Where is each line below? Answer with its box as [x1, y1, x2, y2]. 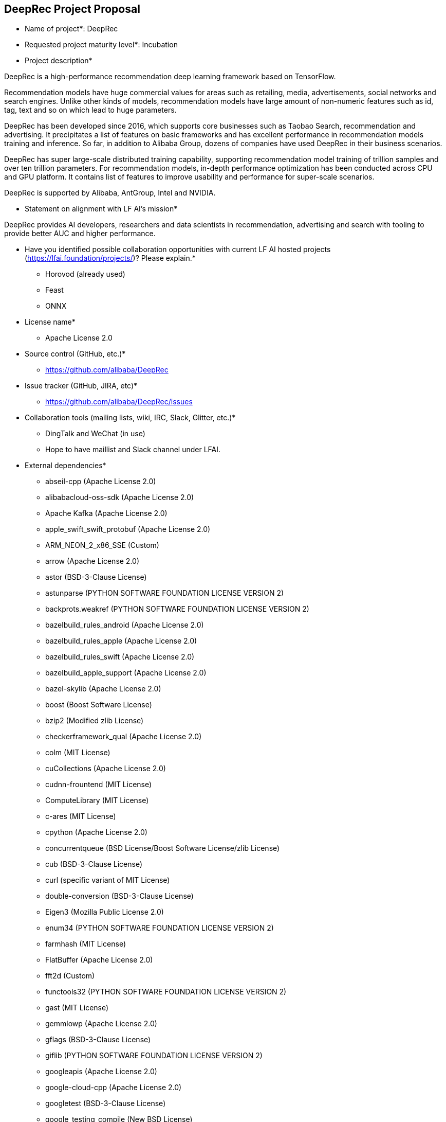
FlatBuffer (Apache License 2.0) [45, 955, 153, 965]
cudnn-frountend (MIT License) [45, 780, 152, 789]
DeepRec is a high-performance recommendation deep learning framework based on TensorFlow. [4, 72, 336, 81]
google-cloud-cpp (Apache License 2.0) [45, 1083, 182, 1092]
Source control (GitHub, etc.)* [25, 349, 126, 359]
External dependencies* [25, 461, 106, 470]
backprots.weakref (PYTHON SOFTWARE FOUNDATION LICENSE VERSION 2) [45, 604, 309, 614]
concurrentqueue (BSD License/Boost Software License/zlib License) [45, 844, 280, 853]
